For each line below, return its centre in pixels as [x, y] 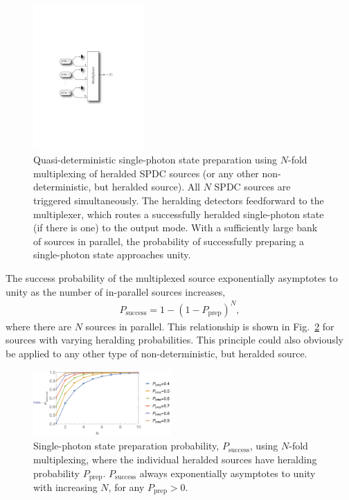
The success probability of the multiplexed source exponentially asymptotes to [172, 277]
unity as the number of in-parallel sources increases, [116, 291]
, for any [126, 486]
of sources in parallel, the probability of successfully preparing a [169, 241]
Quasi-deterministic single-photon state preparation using [155, 160]
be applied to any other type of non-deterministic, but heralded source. [156, 353]
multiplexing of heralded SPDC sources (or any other [146, 173]
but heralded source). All [147, 187]
